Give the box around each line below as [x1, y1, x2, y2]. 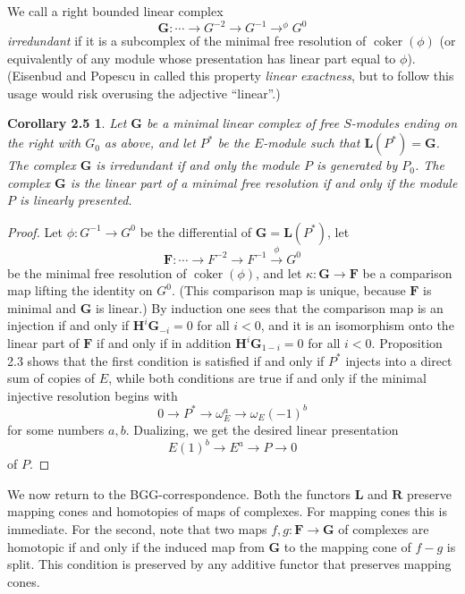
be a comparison [362, 263, 452, 282]
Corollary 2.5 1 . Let [7, 114, 127, 132]
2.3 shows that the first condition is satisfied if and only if [7, 351, 325, 369]
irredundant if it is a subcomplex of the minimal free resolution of [7, 31, 367, 50]
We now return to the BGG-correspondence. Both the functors [7, 484, 351, 503]
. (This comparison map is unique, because [171, 281, 406, 300]
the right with [7, 133, 81, 152]
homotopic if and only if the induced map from [7, 537, 265, 556]
